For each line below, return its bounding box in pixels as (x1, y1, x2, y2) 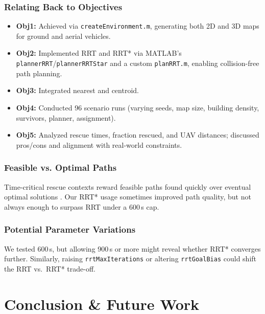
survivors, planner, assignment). (16, 112, 116, 123)
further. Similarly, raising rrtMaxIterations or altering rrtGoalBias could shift (4, 253, 256, 264)
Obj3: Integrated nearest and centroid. (16, 85, 139, 96)
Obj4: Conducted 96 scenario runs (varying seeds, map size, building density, (16, 102, 259, 113)
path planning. (16, 68, 62, 78)
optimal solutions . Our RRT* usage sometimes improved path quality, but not (4, 191, 251, 202)
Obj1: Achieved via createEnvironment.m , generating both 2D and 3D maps (16, 20, 259, 31)
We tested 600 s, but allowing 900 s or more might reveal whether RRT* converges (4, 243, 261, 254)
